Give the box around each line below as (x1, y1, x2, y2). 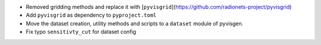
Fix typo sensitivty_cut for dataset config (26, 28, 137, 36)
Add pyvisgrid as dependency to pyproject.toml (26, 12, 157, 19)
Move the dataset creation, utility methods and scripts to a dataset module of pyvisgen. (26, 20, 244, 27)
